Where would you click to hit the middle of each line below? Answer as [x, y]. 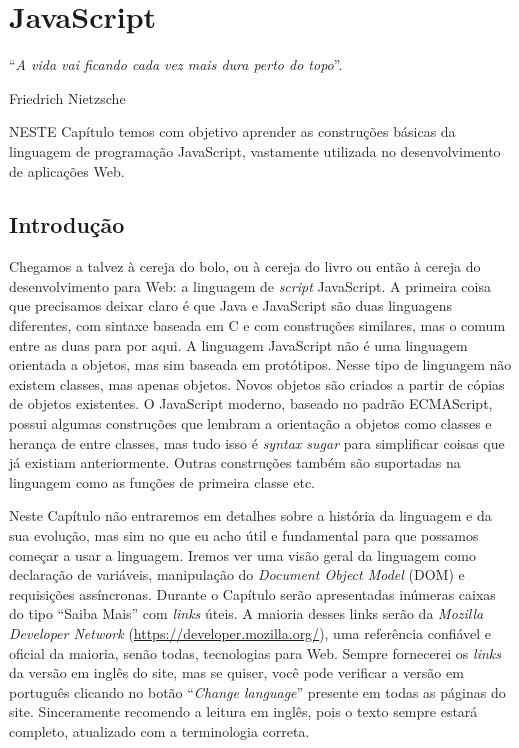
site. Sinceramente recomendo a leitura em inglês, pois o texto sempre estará [243, 711]
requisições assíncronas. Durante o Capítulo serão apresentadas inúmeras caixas [252, 593]
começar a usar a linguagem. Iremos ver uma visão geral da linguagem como [243, 554]
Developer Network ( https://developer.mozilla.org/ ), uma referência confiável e [250, 632]
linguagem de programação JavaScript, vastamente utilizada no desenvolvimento [255, 150]
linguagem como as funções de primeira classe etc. [162, 481]
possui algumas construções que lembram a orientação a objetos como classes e [250, 423]
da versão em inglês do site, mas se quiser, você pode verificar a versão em [236, 672]
